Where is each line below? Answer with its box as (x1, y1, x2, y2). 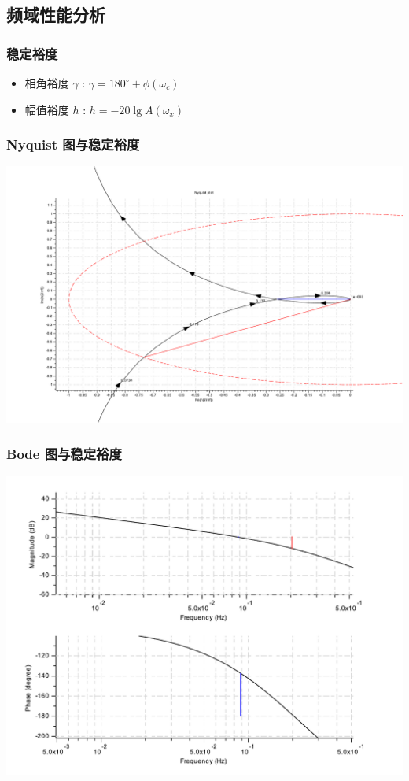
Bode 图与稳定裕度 (6, 443, 122, 463)
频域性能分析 (6, 2, 105, 27)
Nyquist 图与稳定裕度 (6, 135, 140, 154)
